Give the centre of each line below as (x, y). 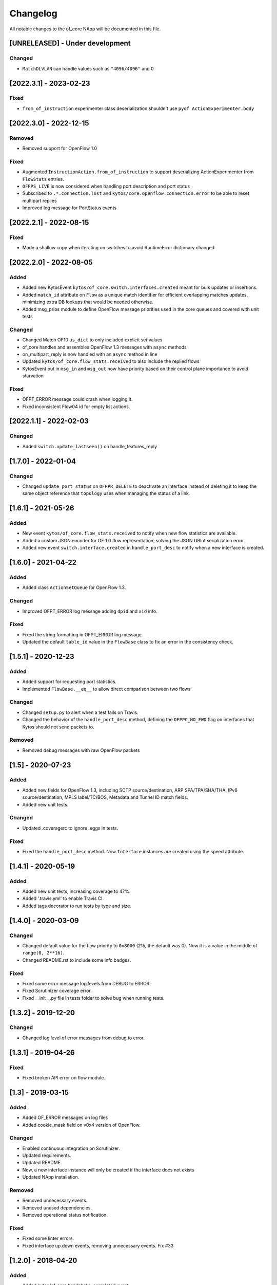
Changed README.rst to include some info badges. (77, 960)
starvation (33, 376)
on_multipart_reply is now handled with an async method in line (90, 354)
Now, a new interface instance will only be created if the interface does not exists (108, 1170)
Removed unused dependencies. (57, 1207)
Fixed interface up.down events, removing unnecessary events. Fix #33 (98, 1245)
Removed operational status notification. (65, 1215)
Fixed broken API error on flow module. (64, 1078)
